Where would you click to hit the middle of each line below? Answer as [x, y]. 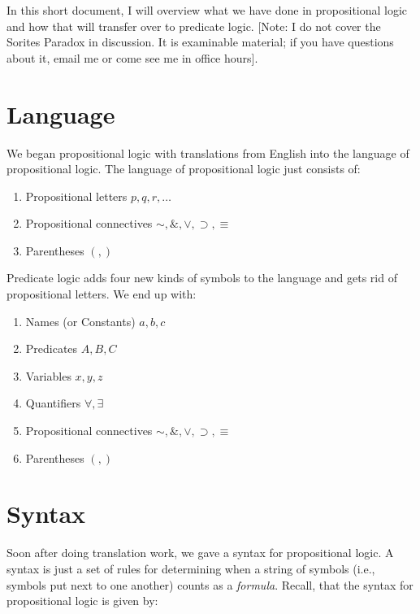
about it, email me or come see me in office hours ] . [132, 57]
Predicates [52, 348]
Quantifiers [53, 403]
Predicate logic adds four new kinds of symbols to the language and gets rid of [202, 278]
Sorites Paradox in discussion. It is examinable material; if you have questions [200, 42]
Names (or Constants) [80, 321]
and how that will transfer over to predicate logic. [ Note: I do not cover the [194, 26]
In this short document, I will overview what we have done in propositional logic [207, 10]
